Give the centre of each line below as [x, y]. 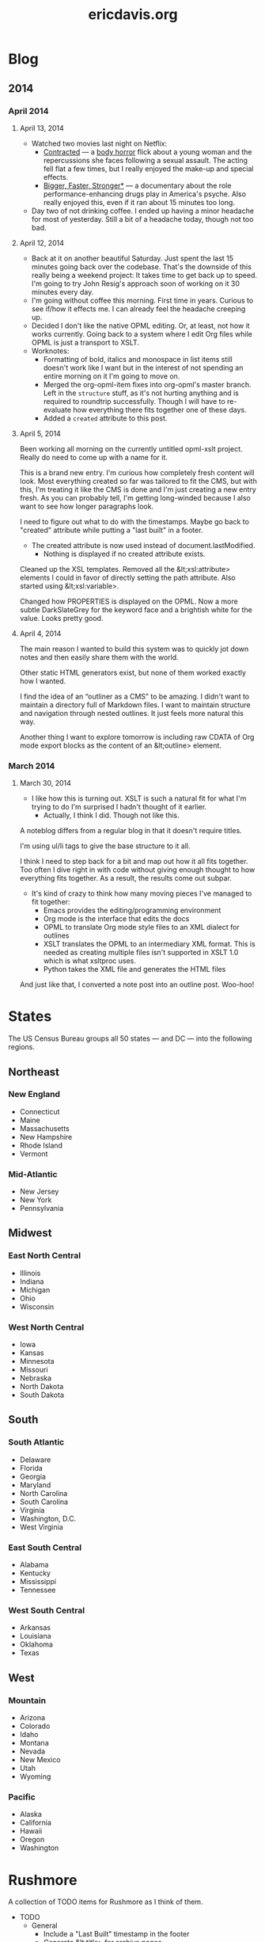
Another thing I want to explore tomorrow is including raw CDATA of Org [137, 737]
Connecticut [40, 1111]
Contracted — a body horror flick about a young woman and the [148, 151]
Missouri [34, 1370]
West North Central [46, 1327]
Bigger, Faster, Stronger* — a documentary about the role [137, 185]
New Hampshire [46, 1137]
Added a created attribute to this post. [105, 418]
